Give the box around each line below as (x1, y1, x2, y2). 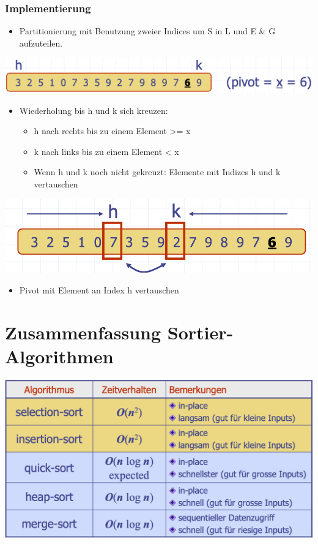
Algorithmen (5, 343, 114, 368)
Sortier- (167, 319, 234, 344)
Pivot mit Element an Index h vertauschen (19, 283, 179, 296)
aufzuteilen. (19, 36, 63, 49)
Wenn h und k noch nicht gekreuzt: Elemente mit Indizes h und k (34, 165, 281, 178)
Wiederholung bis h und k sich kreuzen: (19, 104, 168, 116)
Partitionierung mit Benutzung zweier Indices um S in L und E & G (19, 25, 276, 37)
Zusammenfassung (5, 319, 161, 344)
